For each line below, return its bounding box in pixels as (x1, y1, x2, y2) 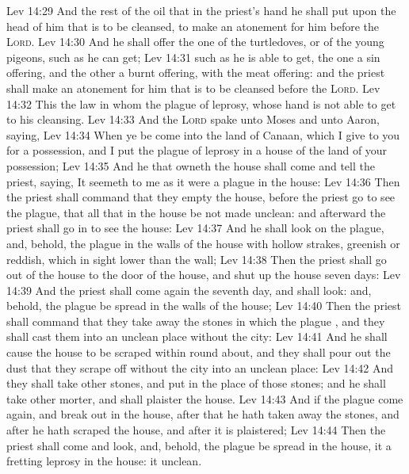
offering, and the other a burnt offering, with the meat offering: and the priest (6, 64, 385, 81)
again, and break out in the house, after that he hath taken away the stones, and (6, 406, 399, 422)
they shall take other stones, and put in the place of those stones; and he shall (6, 375, 386, 392)
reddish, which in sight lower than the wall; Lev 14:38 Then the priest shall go (6, 250, 387, 267)
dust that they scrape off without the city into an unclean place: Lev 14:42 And (6, 359, 394, 376)
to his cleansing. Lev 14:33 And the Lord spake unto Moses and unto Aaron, (6, 111, 380, 128)
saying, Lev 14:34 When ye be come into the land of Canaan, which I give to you (6, 126, 400, 143)
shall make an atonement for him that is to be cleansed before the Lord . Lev (6, 79, 380, 96)
